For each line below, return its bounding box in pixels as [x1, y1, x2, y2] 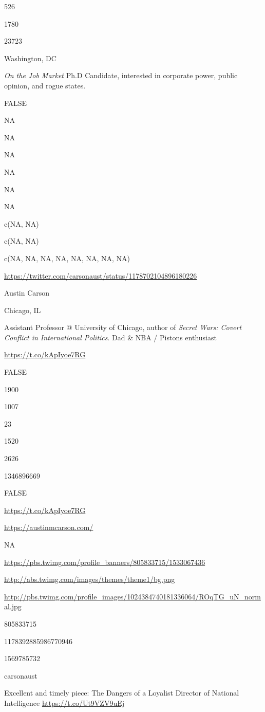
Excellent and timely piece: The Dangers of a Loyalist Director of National [4, 687, 239, 698]
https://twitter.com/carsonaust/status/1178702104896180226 [4, 270, 197, 281]
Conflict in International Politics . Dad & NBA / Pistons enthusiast [4, 332, 217, 342]
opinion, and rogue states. [4, 80, 86, 90]
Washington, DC [4, 52, 56, 63]
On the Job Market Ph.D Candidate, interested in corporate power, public [4, 70, 238, 81]
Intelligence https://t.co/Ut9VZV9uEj [4, 697, 125, 708]
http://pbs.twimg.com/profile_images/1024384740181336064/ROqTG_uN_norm [4, 591, 261, 601]
